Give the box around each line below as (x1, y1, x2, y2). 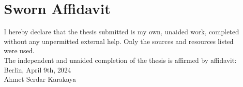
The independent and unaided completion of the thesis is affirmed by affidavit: (4, 55, 237, 65)
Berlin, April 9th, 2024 (4, 64, 71, 74)
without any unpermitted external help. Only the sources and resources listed (4, 36, 234, 46)
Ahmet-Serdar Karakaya (4, 74, 76, 84)
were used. (4, 45, 35, 56)
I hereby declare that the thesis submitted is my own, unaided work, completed (4, 27, 239, 37)
